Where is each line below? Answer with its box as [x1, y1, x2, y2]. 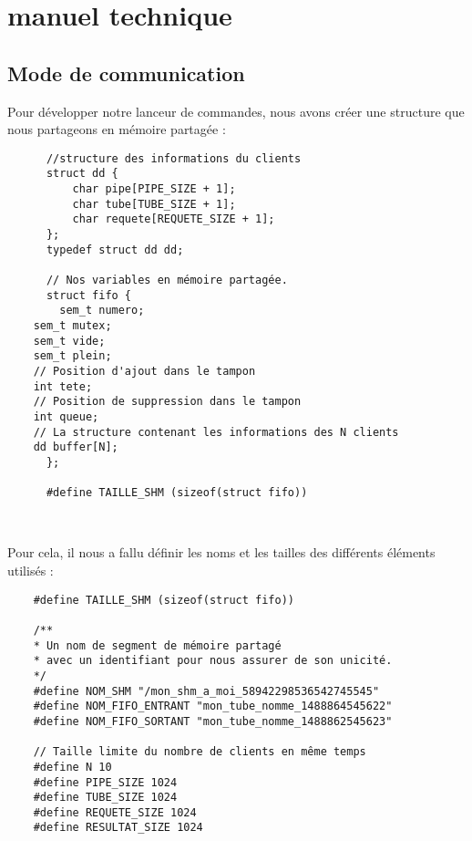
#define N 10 [33, 760, 112, 774]
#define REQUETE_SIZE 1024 [33, 805, 197, 819]
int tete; [33, 379, 93, 393]
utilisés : [7, 561, 54, 580]
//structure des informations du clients [46, 151, 302, 165]
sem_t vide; [33, 334, 106, 348]
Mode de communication [7, 58, 245, 87]
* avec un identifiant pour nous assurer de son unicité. [33, 654, 393, 668]
